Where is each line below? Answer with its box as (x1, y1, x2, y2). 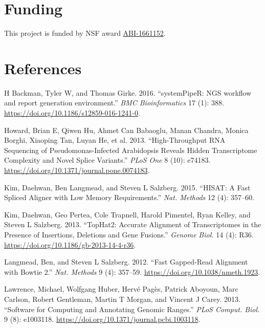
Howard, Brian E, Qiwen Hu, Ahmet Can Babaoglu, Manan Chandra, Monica (4, 124, 249, 135)
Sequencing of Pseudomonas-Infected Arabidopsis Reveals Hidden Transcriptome (4, 144, 257, 155)
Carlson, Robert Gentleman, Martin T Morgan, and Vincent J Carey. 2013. (4, 293, 241, 304)
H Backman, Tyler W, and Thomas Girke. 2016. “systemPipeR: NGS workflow (4, 87, 252, 98)
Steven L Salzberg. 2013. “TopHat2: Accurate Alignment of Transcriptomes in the (4, 219, 261, 230)
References (4, 57, 82, 78)
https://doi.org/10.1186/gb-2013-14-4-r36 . (4, 239, 136, 250)
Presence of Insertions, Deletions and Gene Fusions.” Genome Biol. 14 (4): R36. (4, 229, 254, 239)
